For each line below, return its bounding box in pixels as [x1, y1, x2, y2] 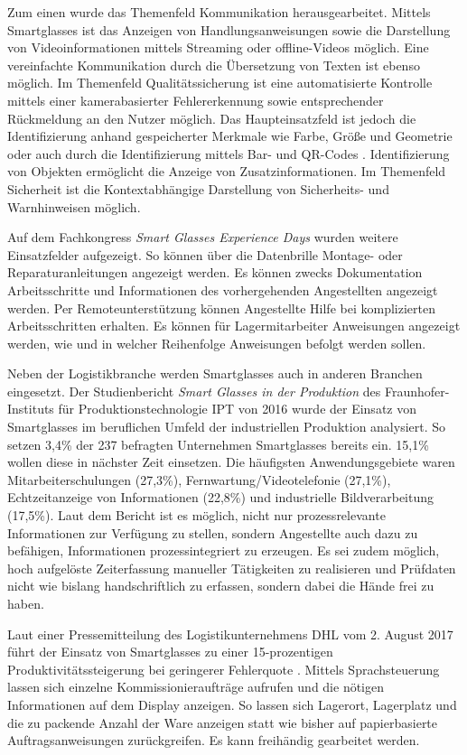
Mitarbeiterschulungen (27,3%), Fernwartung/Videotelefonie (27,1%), [7, 470, 391, 489]
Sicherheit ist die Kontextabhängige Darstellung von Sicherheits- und [7, 179, 389, 198]
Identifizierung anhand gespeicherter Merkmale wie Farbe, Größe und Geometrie [7, 126, 453, 145]
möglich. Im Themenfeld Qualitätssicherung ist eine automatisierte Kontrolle [7, 73, 433, 92]
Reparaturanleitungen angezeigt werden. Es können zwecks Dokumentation [7, 263, 423, 282]
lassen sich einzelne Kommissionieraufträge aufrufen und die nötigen [7, 677, 385, 696]
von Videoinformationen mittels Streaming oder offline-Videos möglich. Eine [7, 38, 429, 57]
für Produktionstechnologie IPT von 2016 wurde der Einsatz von [58, 399, 416, 418]
